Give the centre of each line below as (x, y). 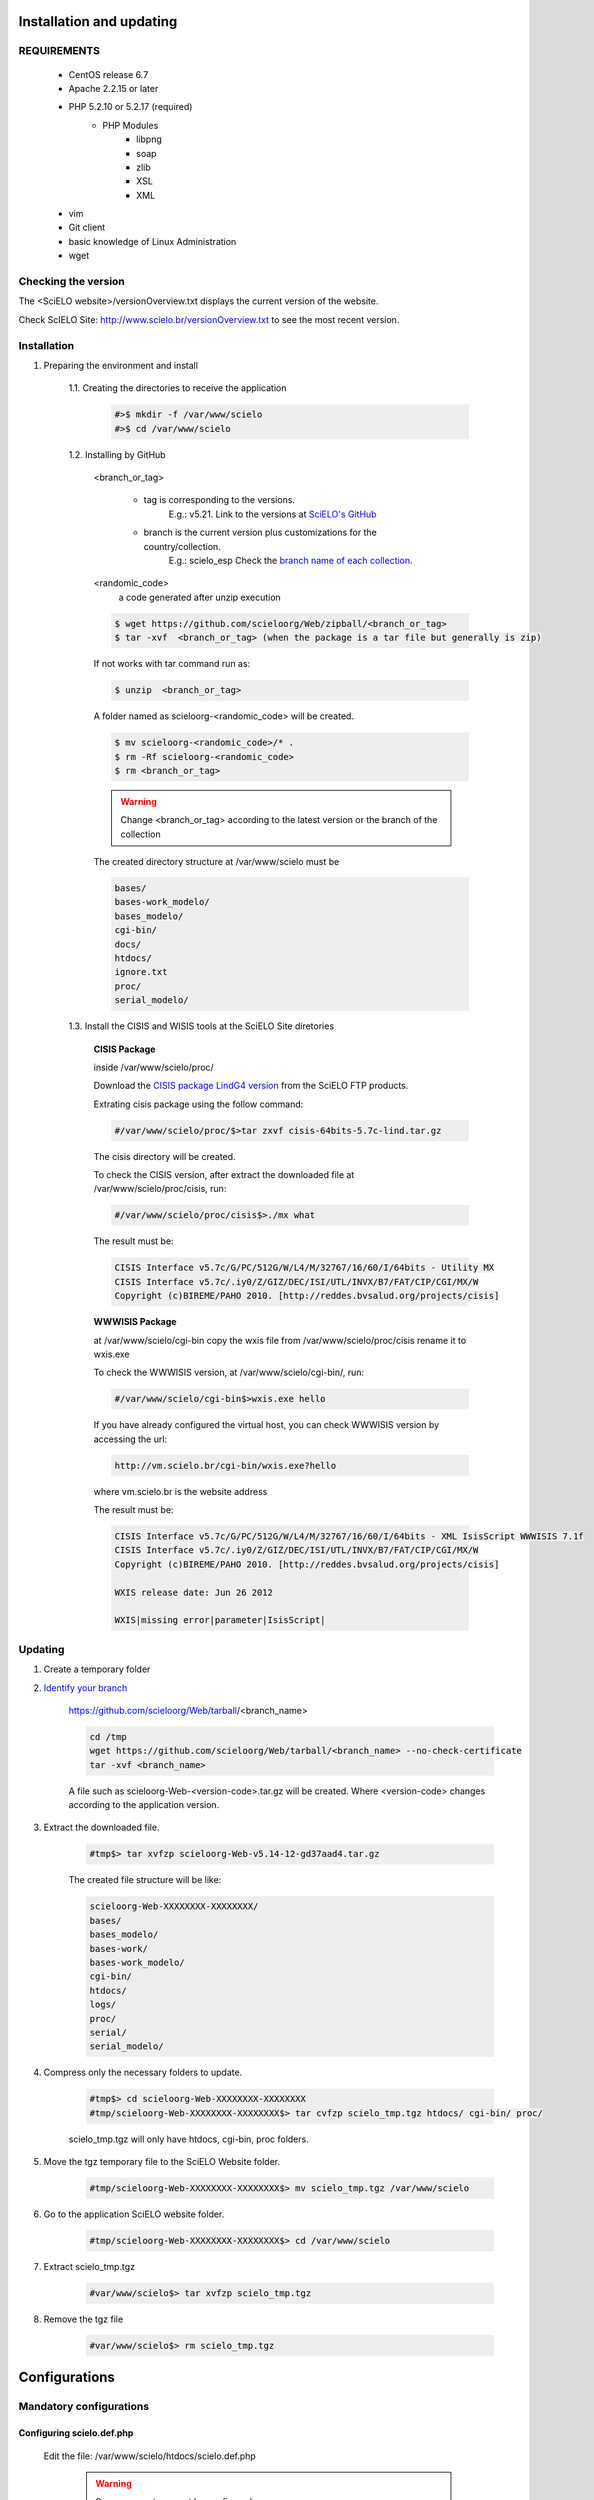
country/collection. (182, 546)
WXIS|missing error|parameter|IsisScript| (220, 1620)
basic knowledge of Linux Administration (152, 241)
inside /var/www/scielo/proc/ (153, 1067)
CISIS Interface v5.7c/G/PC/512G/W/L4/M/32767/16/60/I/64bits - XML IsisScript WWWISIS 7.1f (349, 1536)
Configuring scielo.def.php (76, 2433)
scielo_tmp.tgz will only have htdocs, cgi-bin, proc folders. (188, 2139)
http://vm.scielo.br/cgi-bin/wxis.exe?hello (225, 1465)
